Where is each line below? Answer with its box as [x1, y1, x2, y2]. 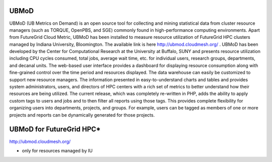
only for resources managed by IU [22, 147, 93, 153]
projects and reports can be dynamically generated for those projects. [9, 112, 155, 118]
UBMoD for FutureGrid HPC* [9, 125, 101, 134]
